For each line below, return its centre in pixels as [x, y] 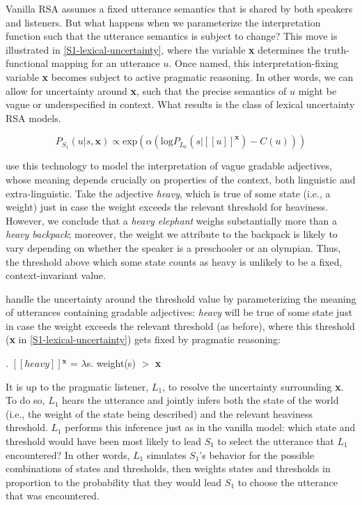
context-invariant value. [56, 275]
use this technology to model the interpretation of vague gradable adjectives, [169, 166]
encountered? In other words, [68, 454]
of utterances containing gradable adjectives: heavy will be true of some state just [179, 312]
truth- [337, 49]
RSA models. [33, 118]
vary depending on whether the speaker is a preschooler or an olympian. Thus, [173, 247]
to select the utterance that [276, 441]
